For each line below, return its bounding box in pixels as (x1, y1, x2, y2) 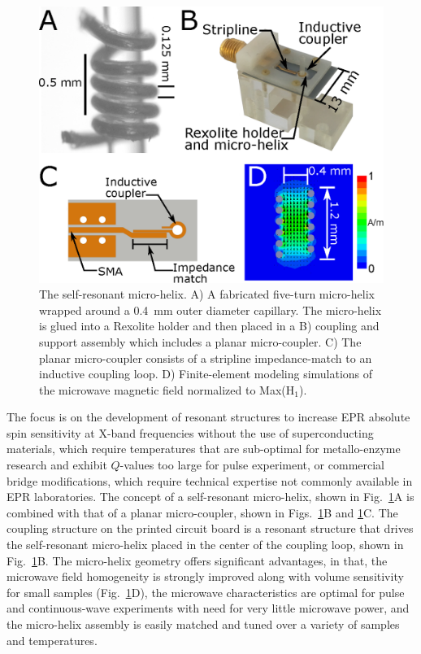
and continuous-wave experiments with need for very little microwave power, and (7, 599, 410, 617)
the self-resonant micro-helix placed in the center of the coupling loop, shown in (7, 536, 404, 553)
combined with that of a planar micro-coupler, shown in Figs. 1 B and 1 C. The (7, 504, 398, 521)
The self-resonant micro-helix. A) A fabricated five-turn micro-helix (39, 286, 375, 303)
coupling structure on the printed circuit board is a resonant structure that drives (7, 520, 414, 537)
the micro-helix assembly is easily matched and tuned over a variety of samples (7, 616, 400, 632)
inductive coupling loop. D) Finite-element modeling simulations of (39, 365, 373, 382)
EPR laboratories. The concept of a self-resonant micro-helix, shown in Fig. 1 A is (7, 488, 414, 505)
